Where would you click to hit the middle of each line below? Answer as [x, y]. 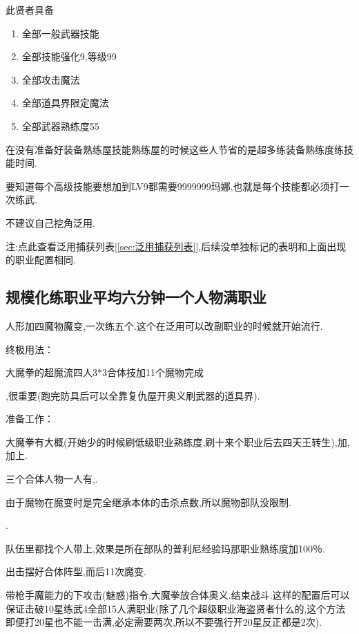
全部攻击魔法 [51, 79]
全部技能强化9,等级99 [69, 56]
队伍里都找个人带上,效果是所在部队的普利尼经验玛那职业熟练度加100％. [165, 548]
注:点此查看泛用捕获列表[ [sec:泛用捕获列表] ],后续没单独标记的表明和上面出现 [176, 246]
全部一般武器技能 [60, 33]
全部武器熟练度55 [60, 125]
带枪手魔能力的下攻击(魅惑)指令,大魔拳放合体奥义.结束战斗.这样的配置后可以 [178, 595]
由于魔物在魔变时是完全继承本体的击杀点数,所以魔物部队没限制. [148, 502]
